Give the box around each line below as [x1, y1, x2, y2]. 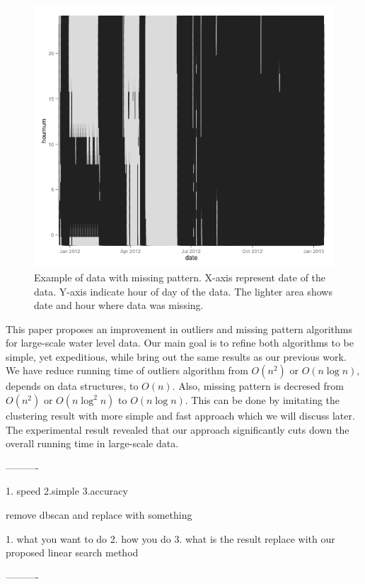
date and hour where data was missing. [34, 298, 204, 313]
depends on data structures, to [6, 378, 139, 393]
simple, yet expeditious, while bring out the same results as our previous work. [6, 349, 347, 364]
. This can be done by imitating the [185, 393, 340, 408]
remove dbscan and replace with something [6, 507, 192, 522]
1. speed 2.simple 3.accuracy [6, 483, 128, 498]
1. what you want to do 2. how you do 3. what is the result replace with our [6, 531, 335, 546]
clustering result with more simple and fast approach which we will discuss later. [6, 408, 355, 423]
